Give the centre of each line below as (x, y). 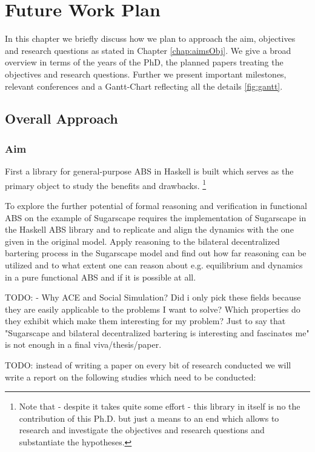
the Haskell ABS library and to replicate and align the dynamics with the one (149, 229)
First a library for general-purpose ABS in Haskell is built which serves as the (149, 171)
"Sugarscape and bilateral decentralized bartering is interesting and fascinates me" (157, 332)
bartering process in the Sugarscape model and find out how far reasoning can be (156, 253)
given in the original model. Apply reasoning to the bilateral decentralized (142, 241)
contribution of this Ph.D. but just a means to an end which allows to (149, 418)
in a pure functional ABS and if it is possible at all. (101, 277)
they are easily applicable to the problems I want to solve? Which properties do (153, 309)
